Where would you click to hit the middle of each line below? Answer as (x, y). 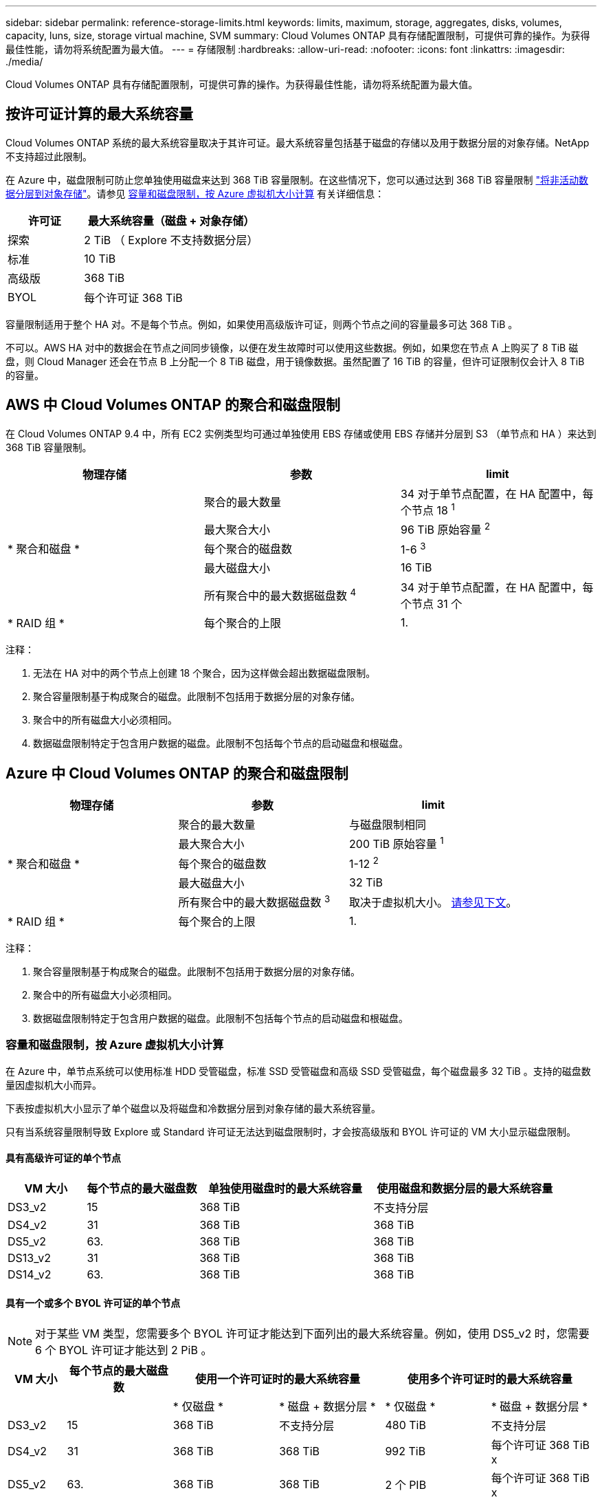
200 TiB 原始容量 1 (397, 843)
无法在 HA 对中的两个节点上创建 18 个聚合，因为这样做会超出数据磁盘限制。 (204, 673)
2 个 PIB (406, 1485)
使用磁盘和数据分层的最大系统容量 (465, 1188)
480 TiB (405, 1425)
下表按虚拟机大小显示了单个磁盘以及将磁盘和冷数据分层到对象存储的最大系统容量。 (193, 1108)
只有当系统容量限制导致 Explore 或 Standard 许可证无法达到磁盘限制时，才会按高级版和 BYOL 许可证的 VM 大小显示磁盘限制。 (291, 1131)
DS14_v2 (30, 1274)
